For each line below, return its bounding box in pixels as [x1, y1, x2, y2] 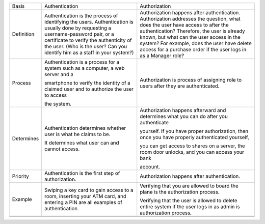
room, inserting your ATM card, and [44, 193, 127, 199]
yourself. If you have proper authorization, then [140, 128, 249, 135]
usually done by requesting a [44, 25, 111, 31]
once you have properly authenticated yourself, [140, 134, 250, 140]
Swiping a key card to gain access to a [44, 187, 133, 194]
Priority [12, 173, 29, 179]
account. [140, 164, 160, 170]
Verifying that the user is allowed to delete [140, 197, 238, 204]
